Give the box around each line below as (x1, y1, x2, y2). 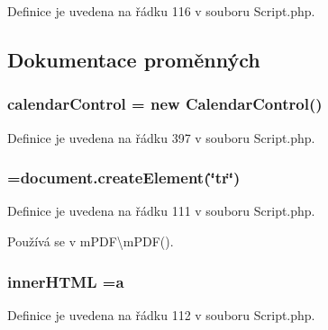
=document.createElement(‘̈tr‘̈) (7, 166, 241, 189)
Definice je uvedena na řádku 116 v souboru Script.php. (7, 2, 315, 20)
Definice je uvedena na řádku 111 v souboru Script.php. (7, 201, 315, 220)
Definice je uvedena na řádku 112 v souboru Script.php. (7, 305, 315, 324)
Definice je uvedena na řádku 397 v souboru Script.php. (7, 128, 315, 147)
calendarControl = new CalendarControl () (7, 93, 323, 115)
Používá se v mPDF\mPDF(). (7, 232, 174, 250)
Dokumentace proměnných (7, 45, 260, 73)
